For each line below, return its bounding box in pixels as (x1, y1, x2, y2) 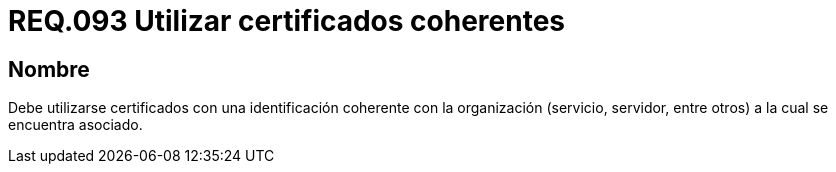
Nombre (8, 56, 90, 82)
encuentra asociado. (8, 116, 143, 134)
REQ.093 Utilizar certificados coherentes (8, 4, 566, 38)
